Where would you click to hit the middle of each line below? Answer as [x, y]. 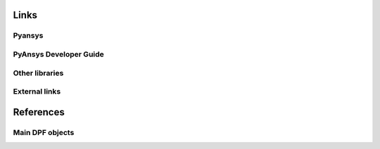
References [39, 112]
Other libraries [38, 73]
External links [37, 92]
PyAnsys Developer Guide [59, 54]
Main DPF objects [44, 132]
